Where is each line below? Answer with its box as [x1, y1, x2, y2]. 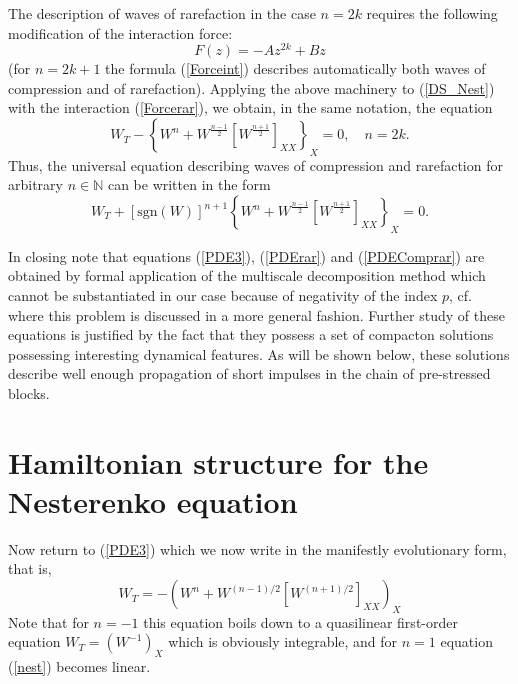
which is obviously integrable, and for [168, 631, 398, 652]
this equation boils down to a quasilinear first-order [143, 611, 458, 632]
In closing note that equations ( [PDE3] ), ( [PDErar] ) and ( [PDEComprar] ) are [8, 245, 485, 266]
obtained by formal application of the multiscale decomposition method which [8, 265, 486, 286]
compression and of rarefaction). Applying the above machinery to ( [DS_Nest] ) [8, 77, 495, 98]
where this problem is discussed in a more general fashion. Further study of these [8, 304, 505, 325]
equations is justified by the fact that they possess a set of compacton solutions [8, 324, 494, 345]
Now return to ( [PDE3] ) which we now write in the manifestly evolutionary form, [8, 538, 507, 559]
